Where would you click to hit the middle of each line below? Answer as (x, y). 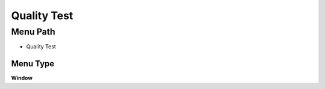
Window (22, 78)
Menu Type (33, 64)
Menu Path (33, 32)
